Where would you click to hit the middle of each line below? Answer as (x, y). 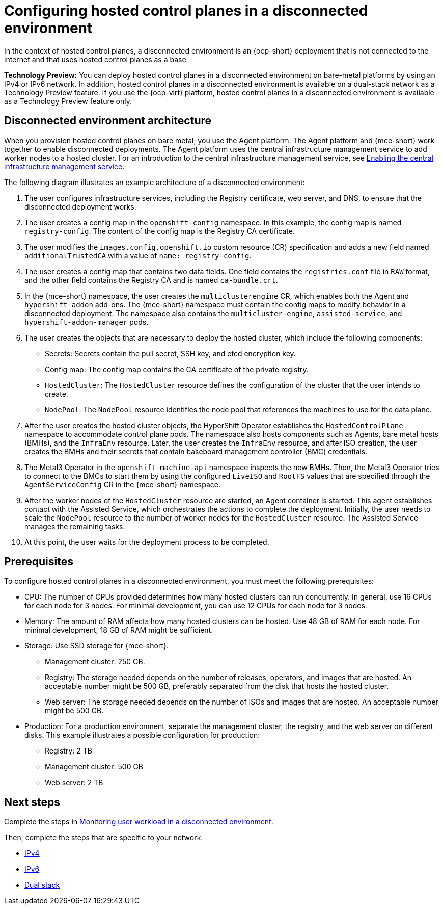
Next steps (32, 802)
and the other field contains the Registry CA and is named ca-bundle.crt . (151, 280)
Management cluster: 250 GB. (95, 662)
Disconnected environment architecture (108, 121)
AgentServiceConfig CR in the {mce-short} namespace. (122, 484)
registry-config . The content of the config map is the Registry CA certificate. (160, 231)
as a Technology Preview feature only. (68, 101)
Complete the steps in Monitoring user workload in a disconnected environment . (139, 822)
